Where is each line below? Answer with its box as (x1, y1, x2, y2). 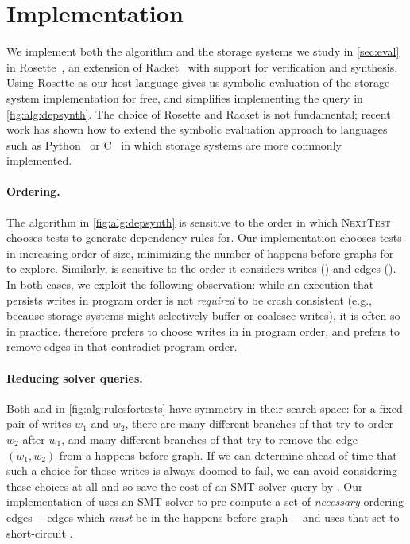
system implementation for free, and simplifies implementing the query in (6, 89, 363, 106)
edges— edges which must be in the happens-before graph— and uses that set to (6, 508, 400, 525)
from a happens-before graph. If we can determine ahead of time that (59, 446, 397, 463)
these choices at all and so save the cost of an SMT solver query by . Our (6, 477, 363, 494)
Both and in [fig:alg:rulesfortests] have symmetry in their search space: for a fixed (6, 399, 403, 416)
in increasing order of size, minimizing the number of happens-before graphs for (6, 244, 394, 261)
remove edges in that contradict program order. (6, 338, 238, 355)
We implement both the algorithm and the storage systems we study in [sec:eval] (6, 43, 400, 60)
